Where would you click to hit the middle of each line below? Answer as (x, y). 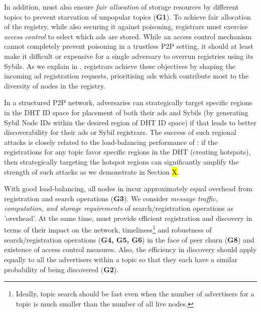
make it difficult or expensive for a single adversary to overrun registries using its (129, 56)
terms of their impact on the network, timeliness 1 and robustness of (108, 229)
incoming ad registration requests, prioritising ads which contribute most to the (126, 76)
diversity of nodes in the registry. (55, 85)
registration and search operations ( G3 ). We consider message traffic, (111, 198)
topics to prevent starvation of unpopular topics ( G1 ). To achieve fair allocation (127, 16)
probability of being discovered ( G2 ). (61, 269)
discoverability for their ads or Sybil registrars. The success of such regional (120, 132)
